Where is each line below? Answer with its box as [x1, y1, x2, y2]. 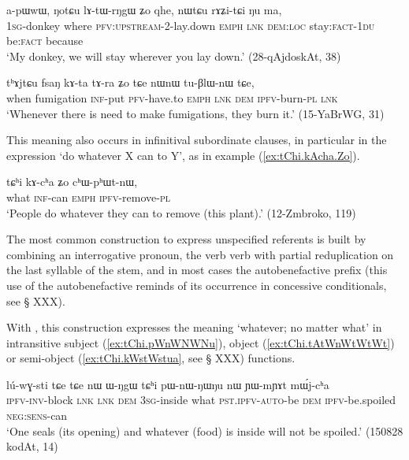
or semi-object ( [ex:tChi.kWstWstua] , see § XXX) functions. [6, 350, 296, 366]
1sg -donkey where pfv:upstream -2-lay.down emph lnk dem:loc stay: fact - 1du [6, 17, 375, 33]
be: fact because [6, 32, 84, 49]
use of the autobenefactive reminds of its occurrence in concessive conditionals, [6, 276, 387, 293]
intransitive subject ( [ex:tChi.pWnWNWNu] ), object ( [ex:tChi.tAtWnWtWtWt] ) [6, 334, 395, 351]
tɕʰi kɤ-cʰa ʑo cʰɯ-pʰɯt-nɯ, [6, 173, 138, 190]
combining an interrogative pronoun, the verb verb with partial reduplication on [6, 246, 394, 262]
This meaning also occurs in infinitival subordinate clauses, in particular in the [6, 132, 387, 148]
